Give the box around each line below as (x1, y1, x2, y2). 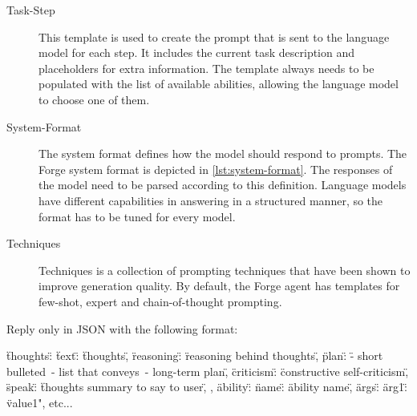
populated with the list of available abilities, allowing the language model (38, 75, 399, 92)
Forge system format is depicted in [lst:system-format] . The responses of (38, 160, 393, 177)
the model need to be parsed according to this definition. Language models (38, 176, 407, 193)
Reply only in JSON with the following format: (6, 320, 238, 337)
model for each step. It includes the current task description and (38, 44, 355, 61)
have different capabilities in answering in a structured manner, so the (38, 192, 383, 208)
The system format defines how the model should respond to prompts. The (38, 145, 407, 162)
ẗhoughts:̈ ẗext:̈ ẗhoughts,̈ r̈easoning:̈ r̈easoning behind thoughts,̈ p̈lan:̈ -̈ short (6, 347, 383, 364)
